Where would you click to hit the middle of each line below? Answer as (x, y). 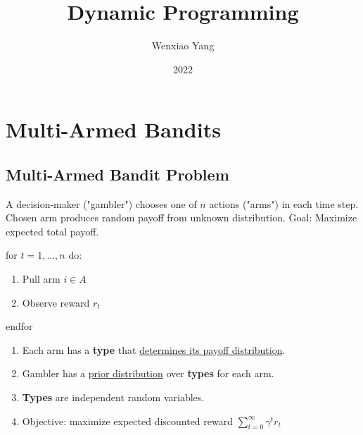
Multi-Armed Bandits (113, 129)
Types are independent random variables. (113, 397)
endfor (19, 326)
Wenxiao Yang (183, 45)
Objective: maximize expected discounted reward (127, 421)
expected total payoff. (52, 231)
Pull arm (41, 279)
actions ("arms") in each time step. (284, 203)
